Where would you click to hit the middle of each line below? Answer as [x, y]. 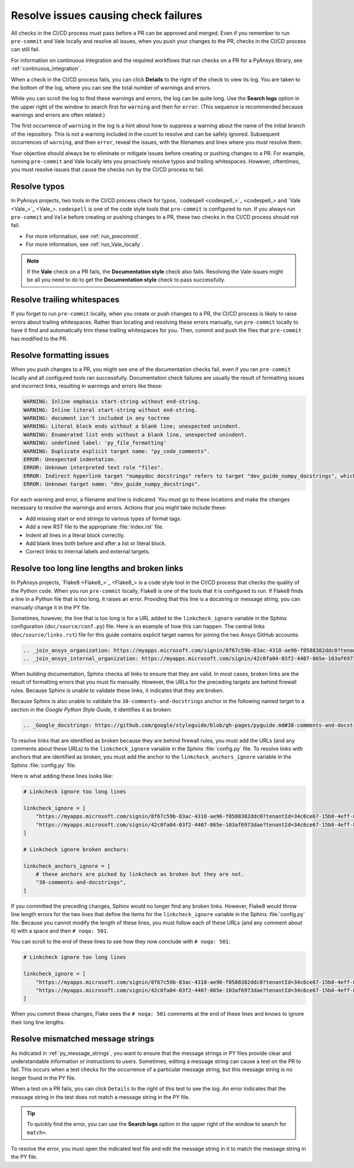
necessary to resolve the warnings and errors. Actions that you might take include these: [119, 508]
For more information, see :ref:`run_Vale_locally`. [85, 244]
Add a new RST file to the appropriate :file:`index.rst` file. [95, 527]
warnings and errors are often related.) [58, 115]
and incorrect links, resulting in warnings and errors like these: [87, 386]
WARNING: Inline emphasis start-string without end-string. [112, 402]
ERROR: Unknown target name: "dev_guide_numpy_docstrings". [112, 484]
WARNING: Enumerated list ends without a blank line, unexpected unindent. [135, 434]
